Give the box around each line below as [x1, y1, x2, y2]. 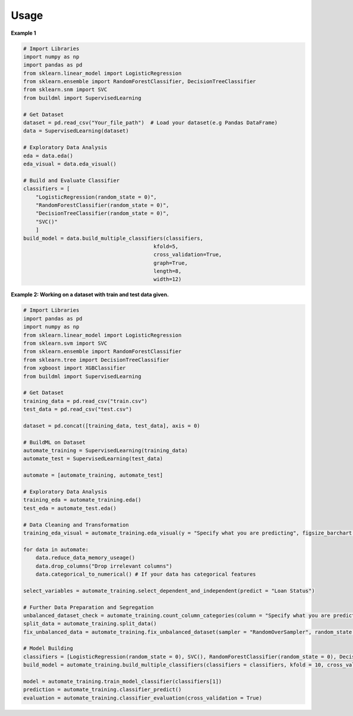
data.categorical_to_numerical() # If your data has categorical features [35, 570, 256, 578]
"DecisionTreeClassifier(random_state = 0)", [35, 210, 169, 217]
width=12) [153, 276, 182, 283]
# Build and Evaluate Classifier [23, 177, 120, 184]
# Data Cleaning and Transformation [23, 522, 129, 528]
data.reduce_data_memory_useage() [35, 555, 135, 561]
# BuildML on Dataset [23, 439, 86, 446]
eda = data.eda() [23, 152, 74, 159]
